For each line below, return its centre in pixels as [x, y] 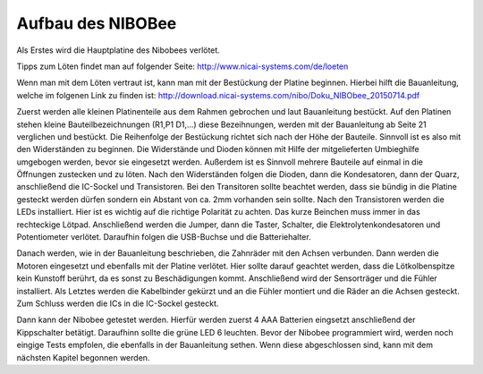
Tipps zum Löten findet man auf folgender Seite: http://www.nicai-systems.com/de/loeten [182, 66]
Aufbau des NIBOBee [97, 23]
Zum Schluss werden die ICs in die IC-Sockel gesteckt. [118, 303]
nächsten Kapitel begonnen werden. [83, 357]
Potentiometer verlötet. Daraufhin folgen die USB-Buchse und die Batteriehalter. [164, 237]
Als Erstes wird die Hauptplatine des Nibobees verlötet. [119, 50]
